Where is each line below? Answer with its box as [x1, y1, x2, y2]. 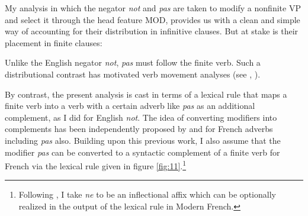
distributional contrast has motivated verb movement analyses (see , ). [5, 67, 261, 80]
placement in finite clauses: [5, 36, 102, 49]
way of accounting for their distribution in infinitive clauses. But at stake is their [5, 25, 299, 37]
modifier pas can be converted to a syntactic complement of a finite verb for [5, 146, 280, 158]
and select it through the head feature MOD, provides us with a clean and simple [5, 13, 300, 25]
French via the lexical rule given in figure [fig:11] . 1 [5, 158, 187, 172]
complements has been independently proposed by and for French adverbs [5, 122, 273, 135]
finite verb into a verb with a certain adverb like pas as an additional [5, 99, 255, 112]
